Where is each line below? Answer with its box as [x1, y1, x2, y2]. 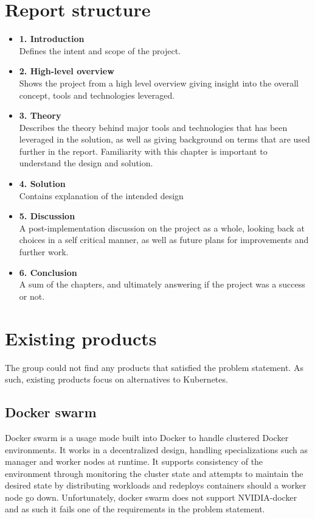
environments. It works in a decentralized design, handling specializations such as [5, 443, 308, 456]
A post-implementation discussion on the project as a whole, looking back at [19, 221, 305, 234]
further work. [19, 245, 69, 258]
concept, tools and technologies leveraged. [19, 88, 175, 101]
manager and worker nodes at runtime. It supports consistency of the [5, 455, 263, 468]
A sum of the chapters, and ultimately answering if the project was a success [19, 278, 305, 291]
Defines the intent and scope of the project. [19, 44, 181, 57]
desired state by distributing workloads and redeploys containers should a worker [5, 479, 306, 492]
